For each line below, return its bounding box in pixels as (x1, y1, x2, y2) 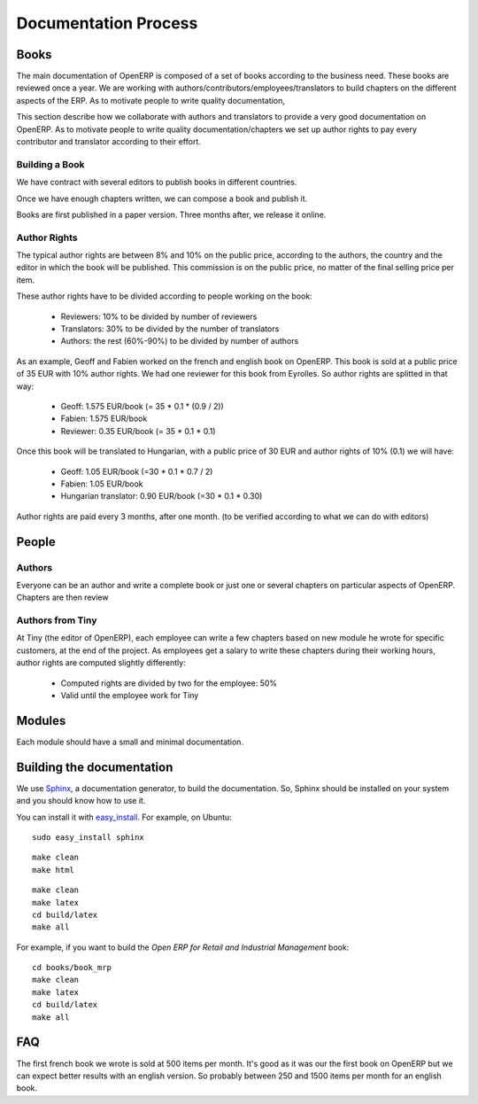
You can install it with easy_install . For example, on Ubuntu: (16, 812, 232, 822)
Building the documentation (16, 759, 173, 774)
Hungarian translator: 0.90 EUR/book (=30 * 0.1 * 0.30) (60, 491, 263, 501)
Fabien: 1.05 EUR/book (60, 478, 143, 489)
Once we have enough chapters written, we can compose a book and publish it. (16, 193, 308, 204)
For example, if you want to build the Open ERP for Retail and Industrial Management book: (16, 942, 350, 952)
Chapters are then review (16, 592, 109, 603)
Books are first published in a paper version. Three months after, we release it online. (16, 209, 327, 220)
